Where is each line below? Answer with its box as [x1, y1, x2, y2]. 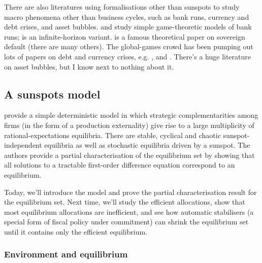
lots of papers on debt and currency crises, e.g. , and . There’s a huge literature [4, 51, 251, 61]
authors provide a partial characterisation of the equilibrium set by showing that [4, 149, 255, 160]
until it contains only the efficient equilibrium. [4, 226, 148, 237]
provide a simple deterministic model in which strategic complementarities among [4, 110, 258, 120]
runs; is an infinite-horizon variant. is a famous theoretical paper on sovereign [4, 31, 245, 42]
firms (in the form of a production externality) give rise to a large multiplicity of [4, 119, 254, 130]
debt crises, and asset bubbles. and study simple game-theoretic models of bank [4, 21, 252, 32]
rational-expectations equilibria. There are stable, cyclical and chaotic [4, 129, 221, 140]
